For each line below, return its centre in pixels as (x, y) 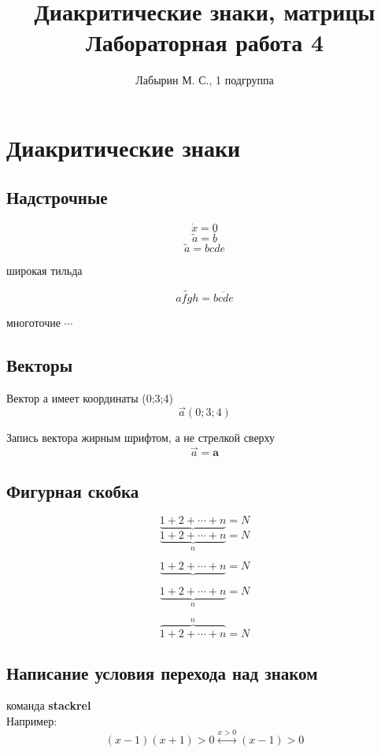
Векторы (40, 364)
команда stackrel (49, 705)
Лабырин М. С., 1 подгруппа (205, 80)
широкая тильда (44, 270)
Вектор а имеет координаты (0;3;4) (90, 397)
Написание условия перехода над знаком (162, 672)
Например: (32, 720)
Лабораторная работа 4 (205, 42)
